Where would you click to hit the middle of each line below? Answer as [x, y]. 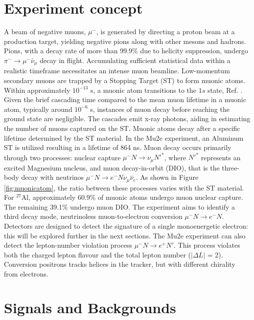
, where [175, 157]
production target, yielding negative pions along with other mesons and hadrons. [125, 41]
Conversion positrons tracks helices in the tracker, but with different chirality [120, 264]
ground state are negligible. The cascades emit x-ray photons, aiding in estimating [127, 118]
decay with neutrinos [53, 177]
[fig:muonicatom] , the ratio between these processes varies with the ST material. [124, 187]
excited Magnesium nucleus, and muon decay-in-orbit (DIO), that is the [112, 167]
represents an [221, 157]
